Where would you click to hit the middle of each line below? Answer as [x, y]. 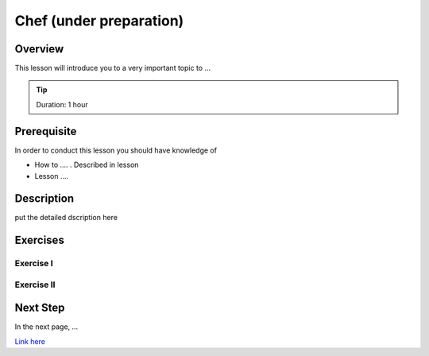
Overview [39, 49]
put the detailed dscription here [66, 218]
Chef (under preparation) [99, 21]
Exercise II [35, 284]
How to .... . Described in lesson [87, 165]
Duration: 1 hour [62, 104]
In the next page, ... [46, 327]
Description [44, 199]
